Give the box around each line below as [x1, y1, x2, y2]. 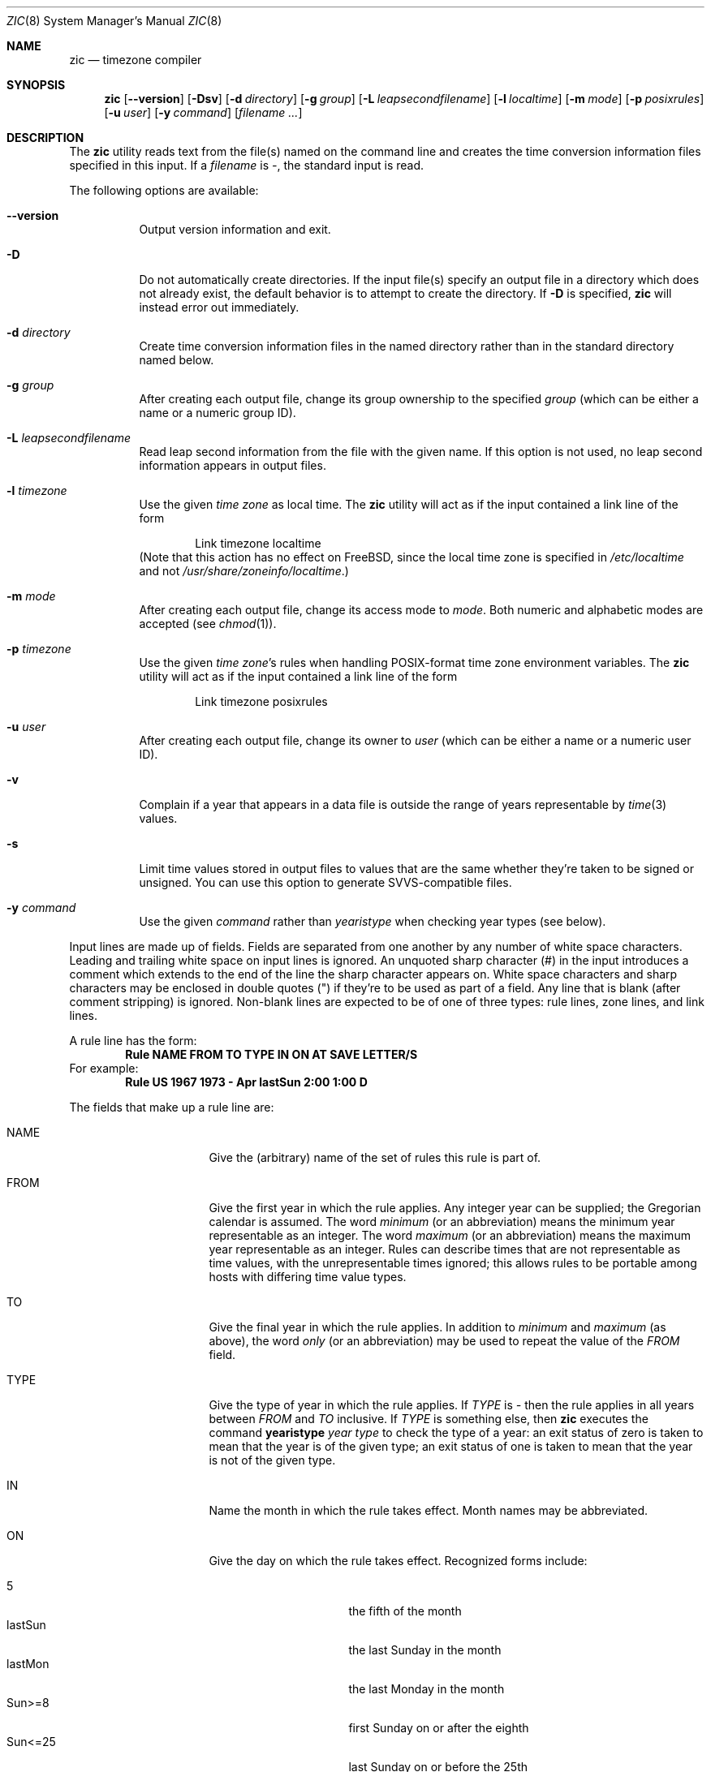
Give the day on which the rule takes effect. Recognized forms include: [209, 1554, 588, 1568]
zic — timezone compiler [69, 53, 202, 67]
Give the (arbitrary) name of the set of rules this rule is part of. [209, 1151, 541, 1164]
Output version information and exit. [139, 222, 331, 236]
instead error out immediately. [139, 300, 299, 314]
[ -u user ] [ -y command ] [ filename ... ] [104, 105, 303, 119]
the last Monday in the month [348, 1682, 505, 1696]
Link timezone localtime [195, 536, 321, 550]
